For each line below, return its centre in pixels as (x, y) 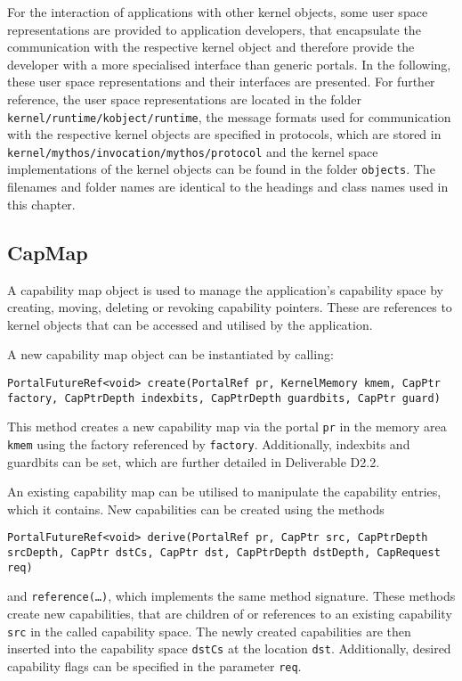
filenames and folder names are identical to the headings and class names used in (228, 187)
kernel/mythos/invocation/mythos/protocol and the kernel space (193, 151)
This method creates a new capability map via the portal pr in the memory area (227, 427)
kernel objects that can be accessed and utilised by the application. (190, 324)
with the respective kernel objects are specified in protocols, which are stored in (224, 134)
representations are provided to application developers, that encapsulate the (214, 29)
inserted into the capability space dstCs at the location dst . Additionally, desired (229, 648)
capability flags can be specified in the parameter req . (154, 665)
